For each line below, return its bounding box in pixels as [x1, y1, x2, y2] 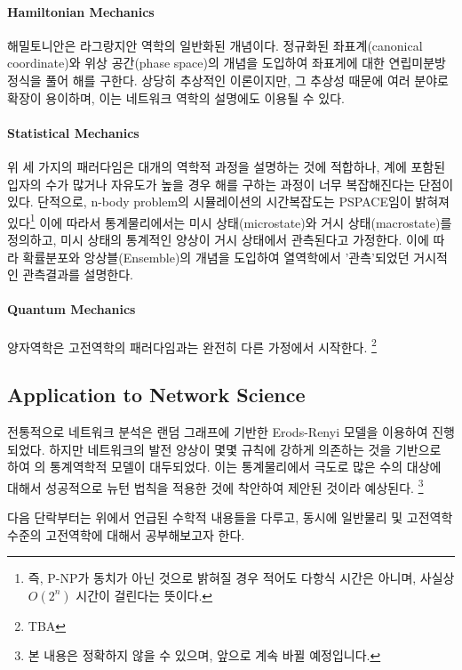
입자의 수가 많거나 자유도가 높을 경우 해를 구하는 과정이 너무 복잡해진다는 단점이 [7, 174, 454, 193]
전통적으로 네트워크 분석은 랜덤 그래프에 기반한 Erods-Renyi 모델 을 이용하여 [7, 423, 428, 441]
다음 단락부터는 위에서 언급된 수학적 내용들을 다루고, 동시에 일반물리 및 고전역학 [7, 508, 453, 527]
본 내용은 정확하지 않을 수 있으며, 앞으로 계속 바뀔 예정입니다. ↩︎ [28, 646, 381, 665]
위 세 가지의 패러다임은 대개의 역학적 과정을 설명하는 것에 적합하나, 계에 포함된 [7, 157, 446, 175]
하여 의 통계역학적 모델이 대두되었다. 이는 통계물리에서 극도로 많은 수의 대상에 [7, 457, 442, 476]
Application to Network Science [7, 381, 306, 408]
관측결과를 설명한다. [22, 265, 134, 284]
